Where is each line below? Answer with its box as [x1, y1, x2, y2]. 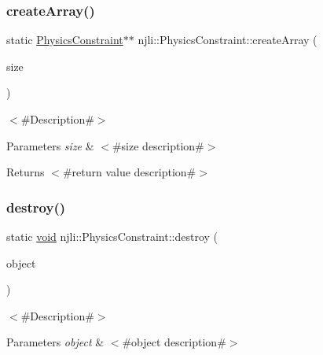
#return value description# [62, 164, 196, 180]
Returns [6, 164, 45, 180]
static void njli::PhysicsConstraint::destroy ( [6, 228, 218, 244]
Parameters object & [6, 334, 105, 350]
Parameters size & [6, 137, 94, 153]
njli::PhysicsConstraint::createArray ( [138, 31, 317, 48]
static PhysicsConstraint [6, 31, 123, 48]
